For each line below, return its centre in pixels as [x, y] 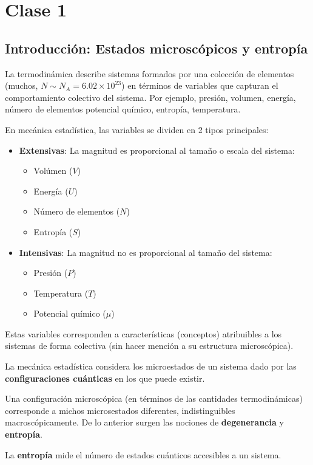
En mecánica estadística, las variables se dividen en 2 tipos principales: [137, 129]
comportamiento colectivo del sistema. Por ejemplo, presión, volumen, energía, [150, 97]
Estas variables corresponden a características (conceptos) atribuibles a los [143, 333]
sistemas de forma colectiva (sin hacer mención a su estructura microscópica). [149, 346]
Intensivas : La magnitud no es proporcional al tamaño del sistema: [146, 252]
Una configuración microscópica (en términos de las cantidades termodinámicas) [154, 398]
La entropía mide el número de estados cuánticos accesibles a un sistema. [143, 454]
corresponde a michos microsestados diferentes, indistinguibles [120, 410]
